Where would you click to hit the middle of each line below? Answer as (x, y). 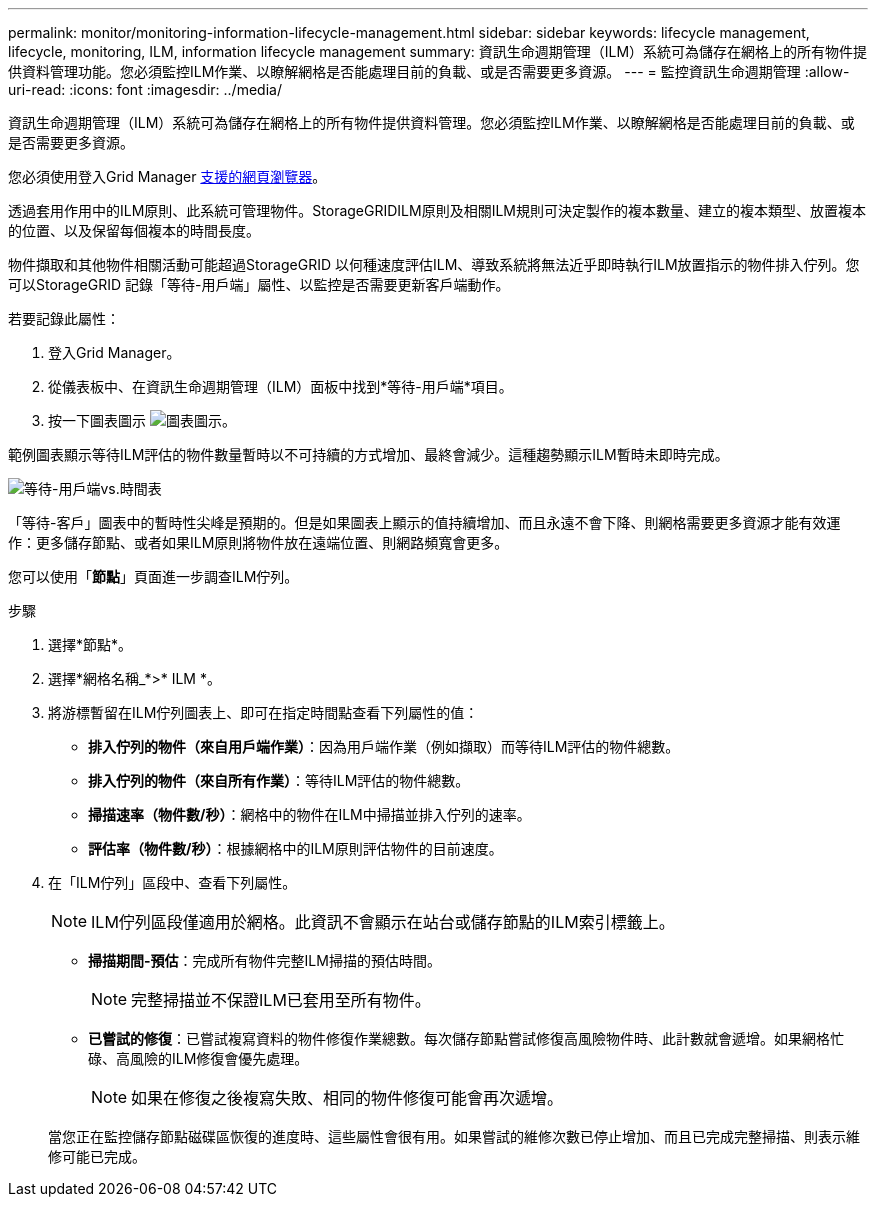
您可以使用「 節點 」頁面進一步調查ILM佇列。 (153, 576)
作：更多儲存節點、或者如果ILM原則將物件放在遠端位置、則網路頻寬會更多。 (258, 542)
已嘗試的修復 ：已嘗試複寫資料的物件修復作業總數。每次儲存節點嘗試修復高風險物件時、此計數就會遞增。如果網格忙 (466, 1038)
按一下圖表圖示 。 (142, 420)
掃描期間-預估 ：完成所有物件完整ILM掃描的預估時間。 (264, 960)
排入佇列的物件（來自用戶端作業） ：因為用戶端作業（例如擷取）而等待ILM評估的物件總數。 (384, 746)
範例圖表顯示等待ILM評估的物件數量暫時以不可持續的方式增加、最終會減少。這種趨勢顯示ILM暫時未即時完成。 (368, 454)
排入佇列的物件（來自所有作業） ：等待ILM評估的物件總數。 (279, 780)
